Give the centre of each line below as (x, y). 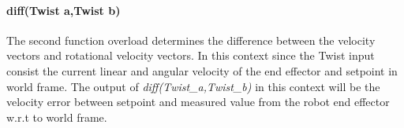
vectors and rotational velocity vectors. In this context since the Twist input (191, 55)
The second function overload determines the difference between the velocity (191, 40)
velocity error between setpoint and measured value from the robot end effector (198, 102)
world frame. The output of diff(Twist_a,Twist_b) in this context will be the (193, 86)
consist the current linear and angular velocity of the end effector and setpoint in (202, 70)
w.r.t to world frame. (57, 117)
